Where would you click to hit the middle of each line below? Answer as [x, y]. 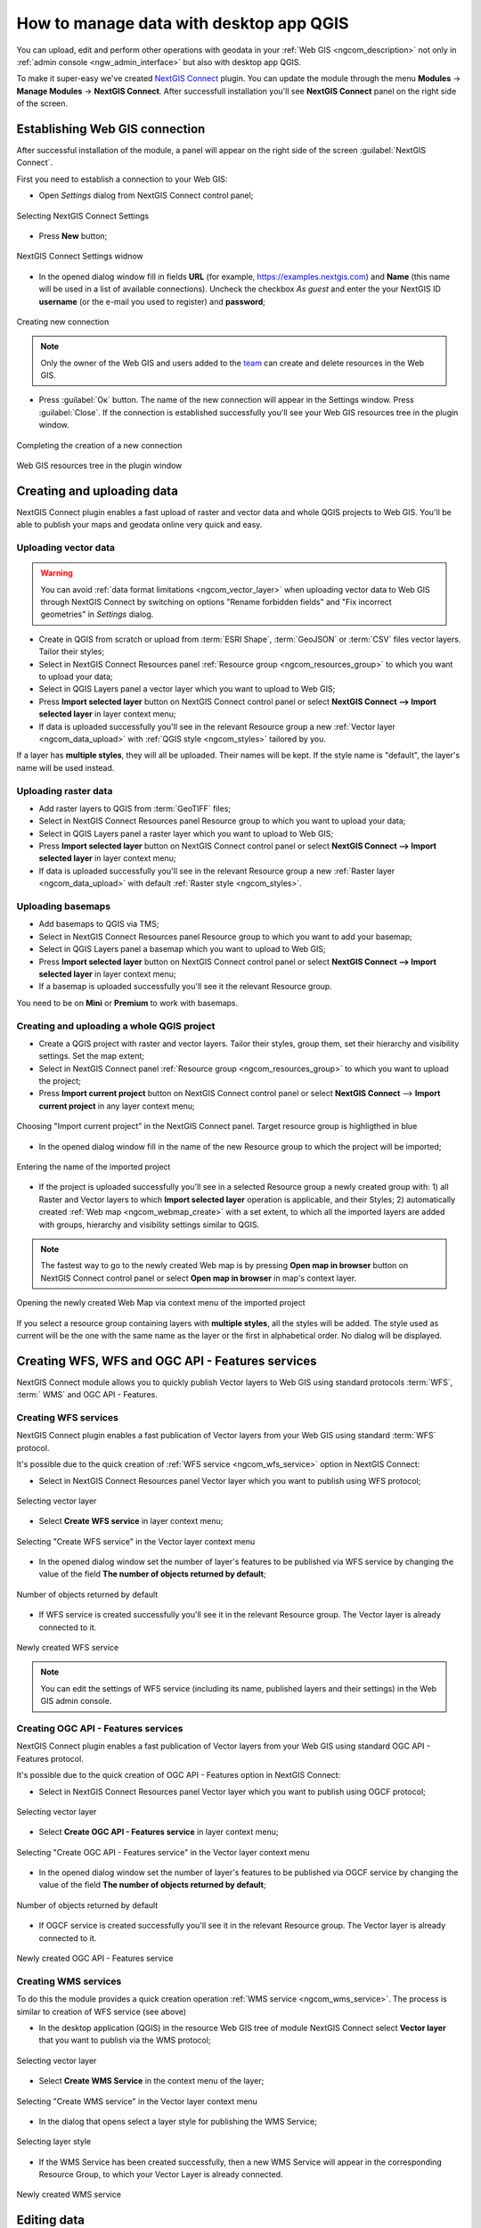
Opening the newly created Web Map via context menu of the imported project [161, 1303]
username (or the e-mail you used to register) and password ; [152, 301]
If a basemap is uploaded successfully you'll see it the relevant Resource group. [186, 987]
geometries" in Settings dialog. [97, 614]
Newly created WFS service [68, 1648]
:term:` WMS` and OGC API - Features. [87, 1395]
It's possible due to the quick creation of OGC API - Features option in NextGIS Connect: [179, 1775]
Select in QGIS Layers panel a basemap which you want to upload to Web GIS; [182, 949]
